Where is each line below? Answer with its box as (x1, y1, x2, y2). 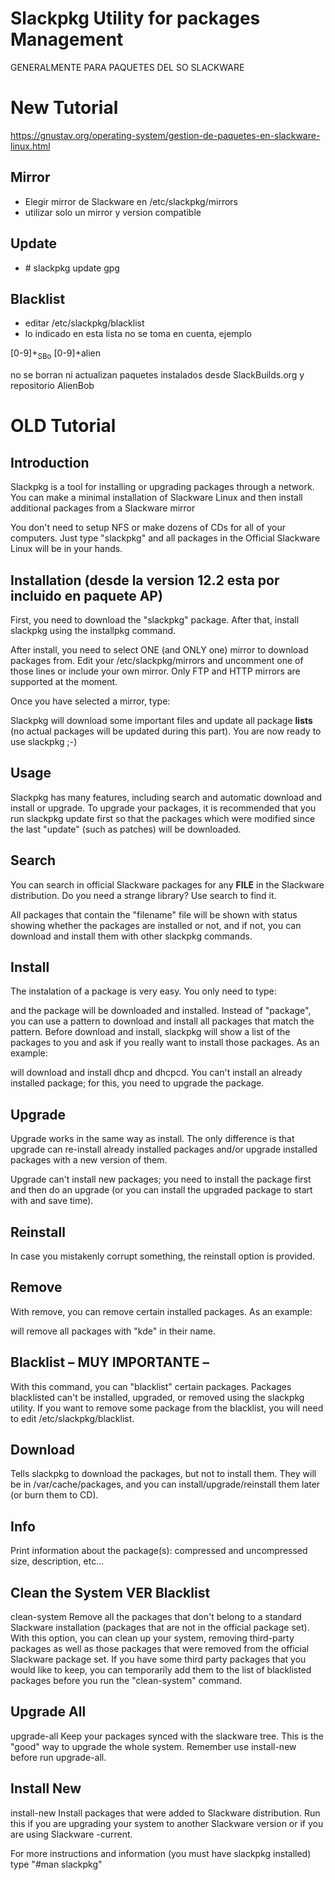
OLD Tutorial (10, 415, 117, 437)
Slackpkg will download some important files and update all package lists (10, 714, 313, 726)
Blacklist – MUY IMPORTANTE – (10, 1354, 210, 1371)
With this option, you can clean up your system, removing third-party (10, 1632, 295, 1644)
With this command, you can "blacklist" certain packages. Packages (10, 1380, 292, 1392)
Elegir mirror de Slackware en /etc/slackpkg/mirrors (24, 195, 238, 207)
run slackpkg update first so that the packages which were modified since (10, 812, 316, 824)
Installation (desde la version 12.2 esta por (10, 572, 280, 589)
